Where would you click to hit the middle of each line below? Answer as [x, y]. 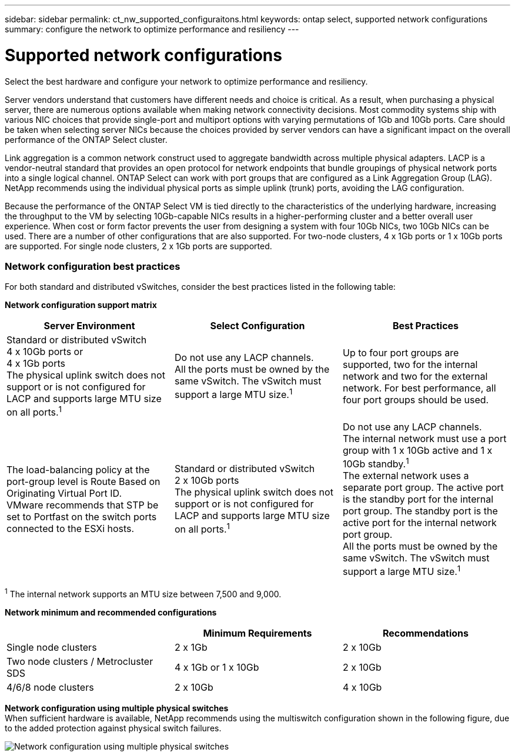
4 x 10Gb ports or [45, 352]
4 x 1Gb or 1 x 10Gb [217, 667]
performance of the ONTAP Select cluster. [86, 139]
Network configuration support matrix [81, 305]
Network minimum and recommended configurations [111, 612]
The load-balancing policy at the [78, 469]
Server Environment [89, 326]
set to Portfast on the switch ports [82, 516]
